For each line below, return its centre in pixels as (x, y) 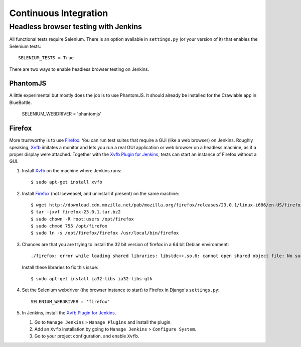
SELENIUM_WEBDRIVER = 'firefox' (70, 302)
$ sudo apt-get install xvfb (66, 182)
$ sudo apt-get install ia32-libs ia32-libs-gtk (92, 279)
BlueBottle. (21, 102)
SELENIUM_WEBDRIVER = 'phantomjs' (62, 114)
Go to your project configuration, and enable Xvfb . (87, 336)
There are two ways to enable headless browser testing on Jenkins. (79, 69)
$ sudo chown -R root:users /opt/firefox (82, 219)
